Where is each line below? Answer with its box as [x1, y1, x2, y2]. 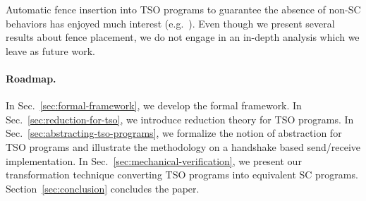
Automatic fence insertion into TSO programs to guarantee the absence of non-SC [6, 2, 361, 16]
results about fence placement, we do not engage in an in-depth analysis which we [6, 30, 360, 44]
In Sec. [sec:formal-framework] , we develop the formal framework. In [6, 98, 302, 113]
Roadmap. [6, 71, 56, 85]
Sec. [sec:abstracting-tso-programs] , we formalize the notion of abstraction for [6, 126, 342, 140]
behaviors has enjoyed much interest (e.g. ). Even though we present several [6, 16, 335, 30]
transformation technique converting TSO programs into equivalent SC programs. [6, 167, 358, 182]
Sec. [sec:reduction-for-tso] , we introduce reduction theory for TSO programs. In [6, 111, 354, 126]
